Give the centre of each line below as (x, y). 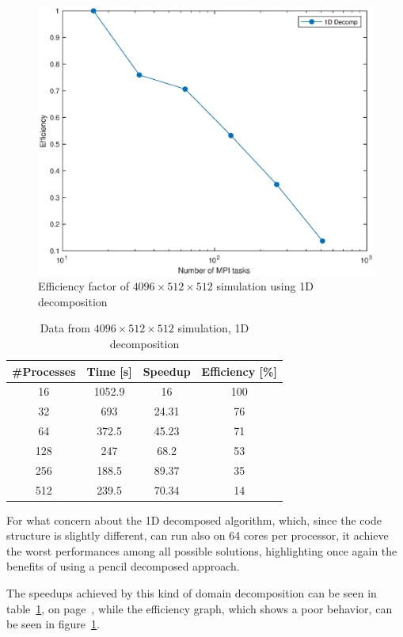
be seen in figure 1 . (53, 624)
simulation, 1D (213, 328)
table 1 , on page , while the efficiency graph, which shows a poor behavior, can (200, 608)
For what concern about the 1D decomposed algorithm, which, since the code (194, 519)
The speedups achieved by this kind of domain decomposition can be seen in (192, 593)
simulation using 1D (265, 286)
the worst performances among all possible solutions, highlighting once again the (202, 550)
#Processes (44, 371)
